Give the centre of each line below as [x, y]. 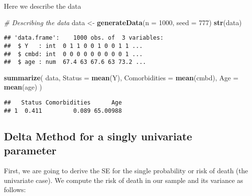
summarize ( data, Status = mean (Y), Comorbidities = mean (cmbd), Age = [121, 77]
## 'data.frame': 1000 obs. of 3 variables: [84, 38]
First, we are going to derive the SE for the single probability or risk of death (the [126, 170]
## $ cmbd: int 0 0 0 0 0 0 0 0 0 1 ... [73, 54]
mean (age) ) [23, 87]
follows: [15, 189]
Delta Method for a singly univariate [98, 136]
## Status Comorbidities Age [63, 103]
